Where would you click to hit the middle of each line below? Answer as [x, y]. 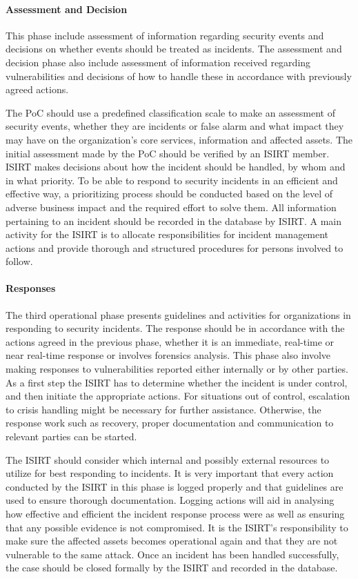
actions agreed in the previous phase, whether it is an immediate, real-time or [170, 341]
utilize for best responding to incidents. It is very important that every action [170, 473]
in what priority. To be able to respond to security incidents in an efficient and [172, 180]
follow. [19, 261]
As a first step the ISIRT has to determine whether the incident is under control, [177, 382]
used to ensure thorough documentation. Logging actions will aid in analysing [170, 500]
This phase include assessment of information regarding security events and [165, 35]
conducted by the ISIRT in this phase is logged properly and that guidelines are [175, 486]
